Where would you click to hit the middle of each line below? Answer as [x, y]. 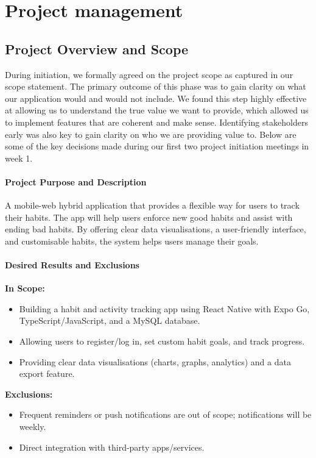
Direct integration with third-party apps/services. [112, 447]
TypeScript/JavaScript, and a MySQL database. [110, 320]
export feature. [47, 374]
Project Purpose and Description [76, 181]
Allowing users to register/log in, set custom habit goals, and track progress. [162, 341]
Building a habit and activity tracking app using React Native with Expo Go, [164, 308]
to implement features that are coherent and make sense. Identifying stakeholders [156, 122]
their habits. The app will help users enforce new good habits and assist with [149, 217]
